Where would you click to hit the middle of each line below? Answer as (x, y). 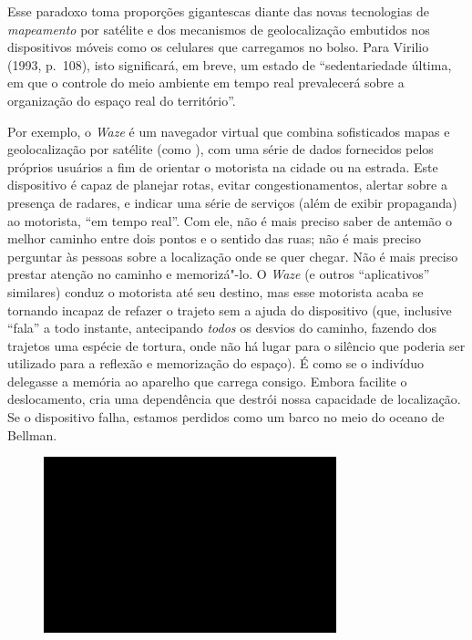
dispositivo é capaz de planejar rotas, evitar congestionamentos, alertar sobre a (227, 185)
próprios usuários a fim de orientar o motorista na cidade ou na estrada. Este (223, 166)
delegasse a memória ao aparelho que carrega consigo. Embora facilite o (207, 381)
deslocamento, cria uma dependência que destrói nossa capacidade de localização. (234, 399)
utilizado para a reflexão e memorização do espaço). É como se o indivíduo (215, 363)
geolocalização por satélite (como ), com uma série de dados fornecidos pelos (221, 149)
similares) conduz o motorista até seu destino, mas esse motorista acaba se (215, 291)
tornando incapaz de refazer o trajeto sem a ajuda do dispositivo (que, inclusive (230, 310)
